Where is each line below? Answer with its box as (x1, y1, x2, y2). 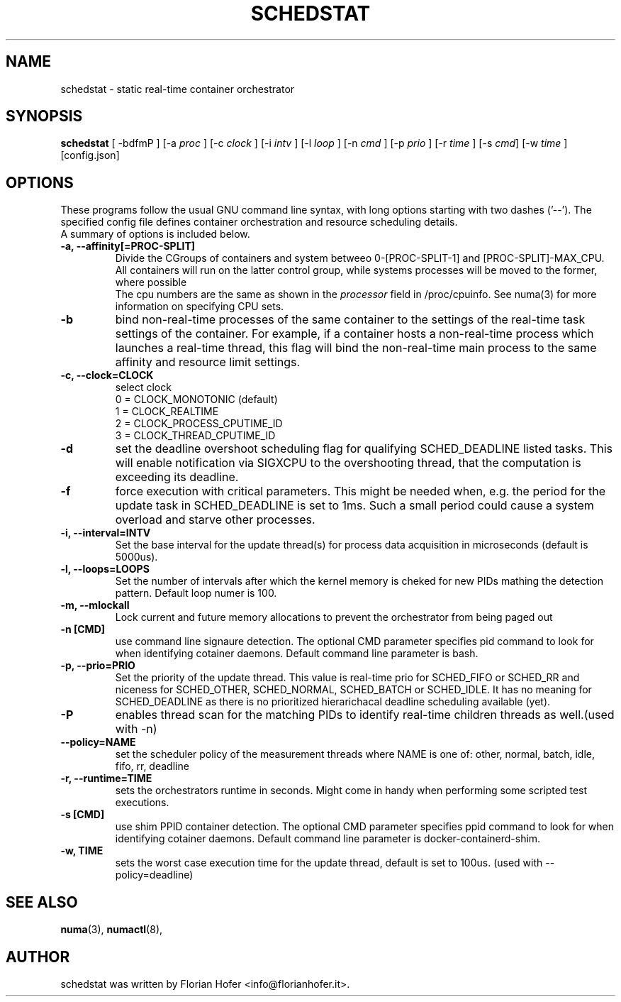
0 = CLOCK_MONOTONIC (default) (115, 393, 278, 406)
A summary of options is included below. (60, 228, 250, 241)
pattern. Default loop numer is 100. (115, 587, 277, 600)
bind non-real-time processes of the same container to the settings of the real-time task (115, 312, 586, 327)
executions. (115, 796, 169, 809)
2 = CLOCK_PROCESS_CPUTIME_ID (115, 417, 283, 430)
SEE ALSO (6, 893, 78, 911)
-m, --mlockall (60, 599, 130, 612)
